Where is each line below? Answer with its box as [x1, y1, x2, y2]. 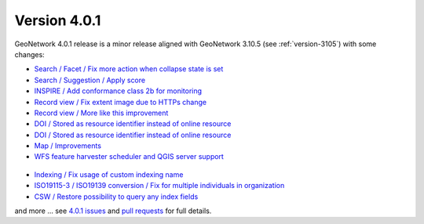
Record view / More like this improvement [34, 108, 169, 117]
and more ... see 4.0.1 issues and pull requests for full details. [14, 206, 212, 215]
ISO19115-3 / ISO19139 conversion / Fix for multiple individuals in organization [34, 181, 285, 190]
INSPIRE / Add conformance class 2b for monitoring [34, 86, 203, 96]
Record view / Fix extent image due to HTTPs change [34, 97, 207, 107]
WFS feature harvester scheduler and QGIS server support [34, 152, 224, 161]
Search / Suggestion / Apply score [34, 75, 145, 85]
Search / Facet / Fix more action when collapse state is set [34, 64, 224, 74]
